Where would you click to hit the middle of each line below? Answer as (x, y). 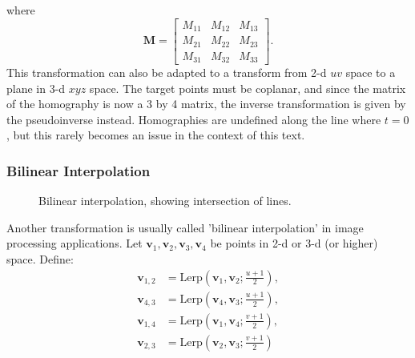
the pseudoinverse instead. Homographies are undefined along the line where (194, 119)
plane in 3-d (36, 88)
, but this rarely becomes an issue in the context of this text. (156, 135)
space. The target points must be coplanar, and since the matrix (248, 88)
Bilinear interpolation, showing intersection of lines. (165, 201)
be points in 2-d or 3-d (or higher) (294, 243)
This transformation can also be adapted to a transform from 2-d (167, 72)
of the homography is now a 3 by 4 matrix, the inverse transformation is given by (206, 104)
